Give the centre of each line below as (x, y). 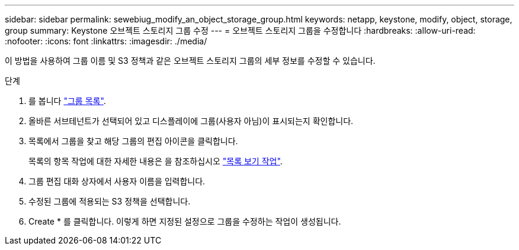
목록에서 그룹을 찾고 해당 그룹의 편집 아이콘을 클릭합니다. (133, 141)
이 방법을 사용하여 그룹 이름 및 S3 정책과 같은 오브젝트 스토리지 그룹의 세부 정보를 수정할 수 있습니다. (190, 61)
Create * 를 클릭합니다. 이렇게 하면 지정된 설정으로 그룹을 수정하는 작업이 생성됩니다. (185, 221)
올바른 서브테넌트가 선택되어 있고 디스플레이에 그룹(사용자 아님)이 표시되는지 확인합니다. (191, 121)
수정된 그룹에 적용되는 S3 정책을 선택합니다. (110, 201)
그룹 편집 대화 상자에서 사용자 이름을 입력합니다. (117, 181)
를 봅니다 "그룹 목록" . (67, 101)
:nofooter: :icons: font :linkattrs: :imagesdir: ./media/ (106, 41)
